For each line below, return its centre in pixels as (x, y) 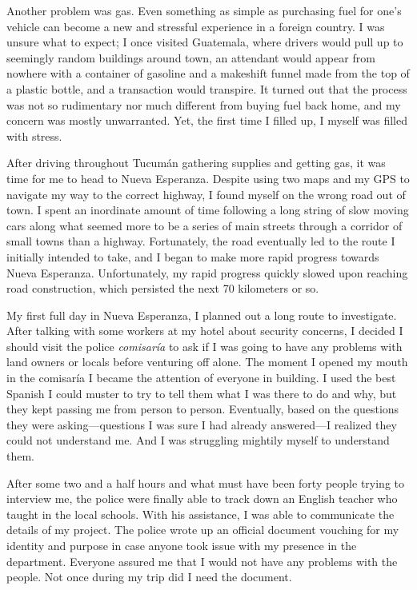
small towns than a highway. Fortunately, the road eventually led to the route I (201, 241)
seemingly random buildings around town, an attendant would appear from (191, 57)
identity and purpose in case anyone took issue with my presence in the (182, 545)
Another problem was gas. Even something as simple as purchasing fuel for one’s (204, 10)
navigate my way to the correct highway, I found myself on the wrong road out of (206, 194)
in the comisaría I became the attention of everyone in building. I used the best (201, 378)
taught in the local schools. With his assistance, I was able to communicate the (200, 514)
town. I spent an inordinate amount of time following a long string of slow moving (208, 210)
